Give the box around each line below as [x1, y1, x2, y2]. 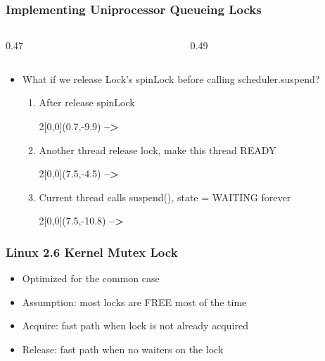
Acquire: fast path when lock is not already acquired [22, 318, 248, 333]
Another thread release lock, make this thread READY [39, 142, 276, 157]
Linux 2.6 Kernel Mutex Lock [6, 243, 178, 260]
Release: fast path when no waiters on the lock [22, 341, 224, 356]
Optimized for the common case [22, 271, 160, 286]
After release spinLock [39, 95, 135, 110]
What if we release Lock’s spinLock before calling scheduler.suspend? [22, 71, 320, 86]
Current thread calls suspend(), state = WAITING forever [39, 189, 291, 204]
